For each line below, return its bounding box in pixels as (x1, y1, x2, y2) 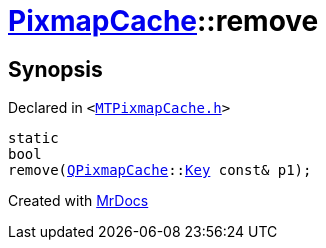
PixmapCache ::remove (8, 4, 319, 38)
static (8, 130, 59, 147)
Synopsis (8, 56, 103, 82)
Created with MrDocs (8, 192, 149, 210)
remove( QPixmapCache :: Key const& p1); (8, 162, 312, 179)
